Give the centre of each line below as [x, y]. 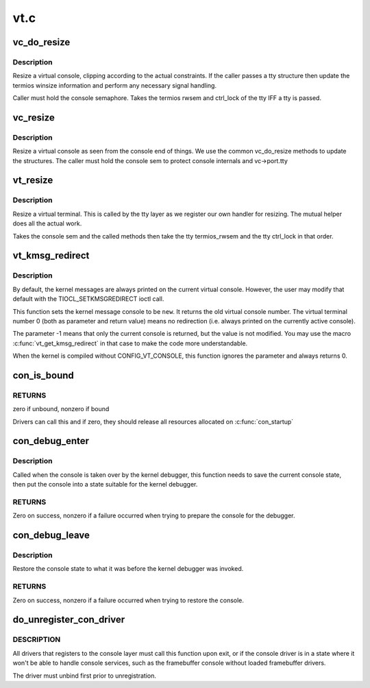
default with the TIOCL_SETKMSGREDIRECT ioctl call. [88, 299]
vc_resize [34, 118]
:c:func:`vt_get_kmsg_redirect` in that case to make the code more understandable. [130, 343]
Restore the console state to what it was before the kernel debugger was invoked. [128, 569]
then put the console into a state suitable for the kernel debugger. [105, 484]
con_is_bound [44, 375]
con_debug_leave [51, 536]
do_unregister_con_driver [69, 620]
